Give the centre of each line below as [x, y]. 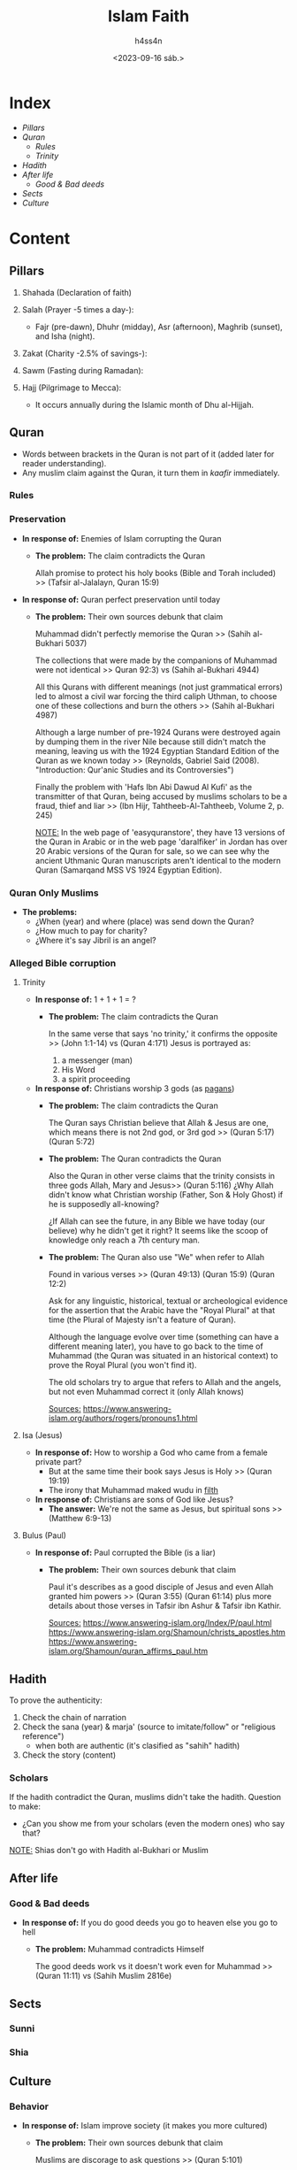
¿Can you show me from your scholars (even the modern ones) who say [153, 1824]
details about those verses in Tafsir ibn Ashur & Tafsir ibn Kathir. [165, 1606]
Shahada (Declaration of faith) [77, 292]
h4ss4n [148, 41]
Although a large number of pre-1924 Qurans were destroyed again [158, 732]
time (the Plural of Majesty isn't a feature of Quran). [142, 1320]
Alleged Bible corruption [63, 963]
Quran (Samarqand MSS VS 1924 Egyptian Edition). [129, 870]
